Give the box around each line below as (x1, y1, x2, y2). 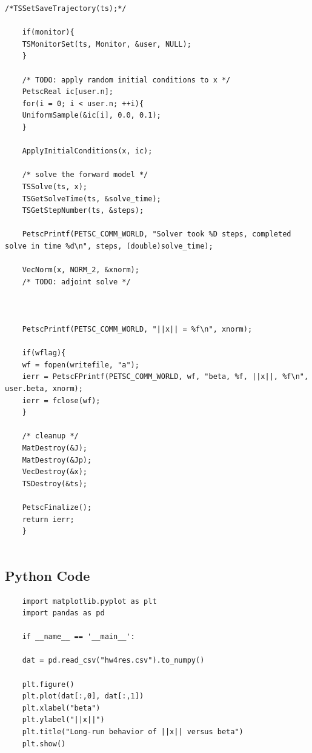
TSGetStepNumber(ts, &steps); (22, 206, 144, 215)
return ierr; (22, 515, 75, 524)
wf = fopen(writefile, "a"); (22, 360, 139, 369)
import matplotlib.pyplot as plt (22, 597, 157, 606)
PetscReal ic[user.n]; (22, 87, 113, 96)
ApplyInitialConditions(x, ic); (22, 147, 153, 156)
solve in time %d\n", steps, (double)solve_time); (5, 241, 213, 250)
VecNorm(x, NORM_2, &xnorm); (22, 266, 139, 275)
